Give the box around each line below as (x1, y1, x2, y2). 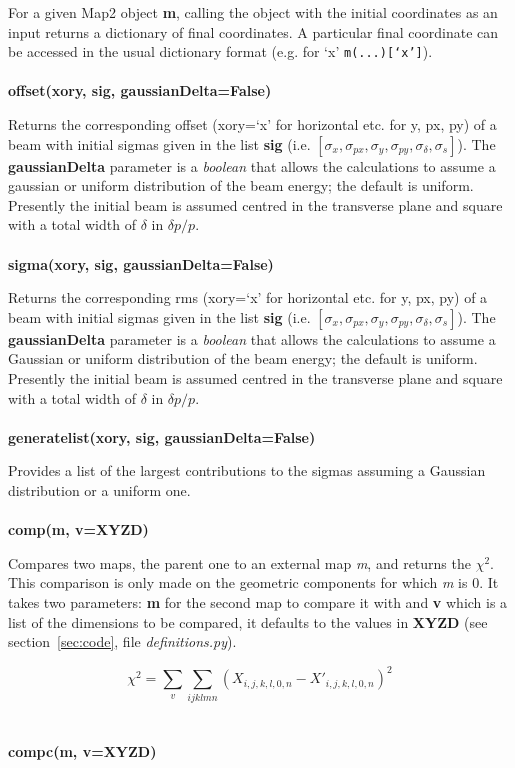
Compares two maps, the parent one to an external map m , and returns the (8, 552, 471, 573)
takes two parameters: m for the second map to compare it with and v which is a (8, 591, 508, 612)
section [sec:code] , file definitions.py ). (8, 631, 237, 652)
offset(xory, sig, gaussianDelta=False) (8, 80, 272, 101)
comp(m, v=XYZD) (8, 519, 149, 540)
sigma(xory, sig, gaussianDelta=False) (8, 253, 274, 274)
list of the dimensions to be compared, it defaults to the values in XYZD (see (8, 611, 488, 632)
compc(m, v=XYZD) (8, 740, 157, 761)
